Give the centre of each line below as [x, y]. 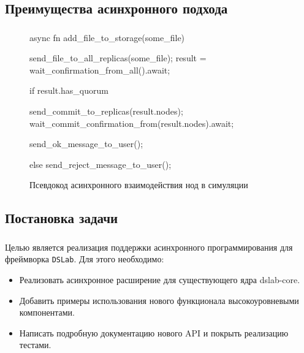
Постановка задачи [62, 218]
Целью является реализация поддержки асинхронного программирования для [149, 247]
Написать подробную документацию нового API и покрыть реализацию [154, 332]
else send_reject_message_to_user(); [101, 164]
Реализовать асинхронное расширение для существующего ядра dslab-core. [160, 279]
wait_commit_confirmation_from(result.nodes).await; [132, 123]
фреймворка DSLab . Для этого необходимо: [85, 259]
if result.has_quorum [69, 90]
